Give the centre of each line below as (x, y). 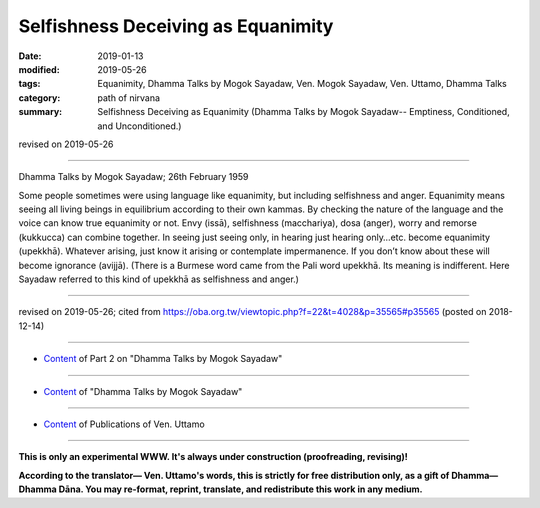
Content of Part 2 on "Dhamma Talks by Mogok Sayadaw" (163, 359)
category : (39, 97)
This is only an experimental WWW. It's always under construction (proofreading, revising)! (213, 457)
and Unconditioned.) (139, 126)
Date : (30, 56)
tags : (29, 84)
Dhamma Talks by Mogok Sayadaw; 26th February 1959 (133, 177)
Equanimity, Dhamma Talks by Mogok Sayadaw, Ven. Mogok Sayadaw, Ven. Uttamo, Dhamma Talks (302, 84)
